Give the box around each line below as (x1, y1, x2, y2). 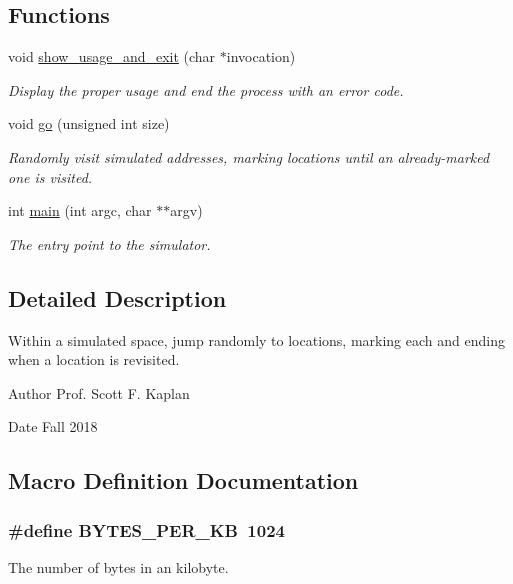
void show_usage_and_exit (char (8, 46, 216, 67)
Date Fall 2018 (8, 416, 98, 437)
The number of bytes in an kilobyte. (8, 556, 229, 577)
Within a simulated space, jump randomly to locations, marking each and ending (8, 329, 505, 350)
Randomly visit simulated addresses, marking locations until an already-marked (8, 146, 490, 167)
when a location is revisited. (8, 349, 180, 370)
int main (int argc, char (8, 200, 152, 221)
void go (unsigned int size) (8, 113, 170, 134)
